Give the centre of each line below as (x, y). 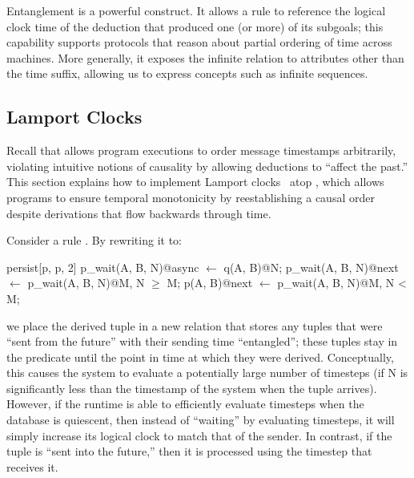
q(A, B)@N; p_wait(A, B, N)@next (311, 267)
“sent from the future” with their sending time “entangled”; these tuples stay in (202, 341)
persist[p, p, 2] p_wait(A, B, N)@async (103, 267)
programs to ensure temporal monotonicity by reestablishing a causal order (191, 197)
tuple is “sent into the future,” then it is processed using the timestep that (189, 451)
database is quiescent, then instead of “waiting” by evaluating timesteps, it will (201, 420)
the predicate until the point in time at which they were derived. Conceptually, (200, 356)
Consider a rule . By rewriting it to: (94, 240)
